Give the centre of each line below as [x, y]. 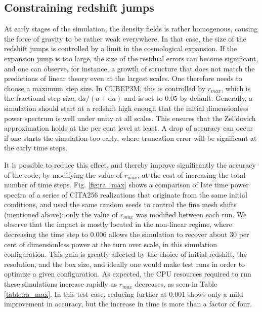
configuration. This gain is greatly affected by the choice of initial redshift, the [125, 254]
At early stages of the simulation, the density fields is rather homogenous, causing [131, 29]
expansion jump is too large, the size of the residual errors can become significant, [131, 58]
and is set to [143, 98]
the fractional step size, [40, 98]
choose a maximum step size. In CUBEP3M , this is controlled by [105, 88]
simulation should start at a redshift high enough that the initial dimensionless [126, 108]
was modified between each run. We [191, 214]
